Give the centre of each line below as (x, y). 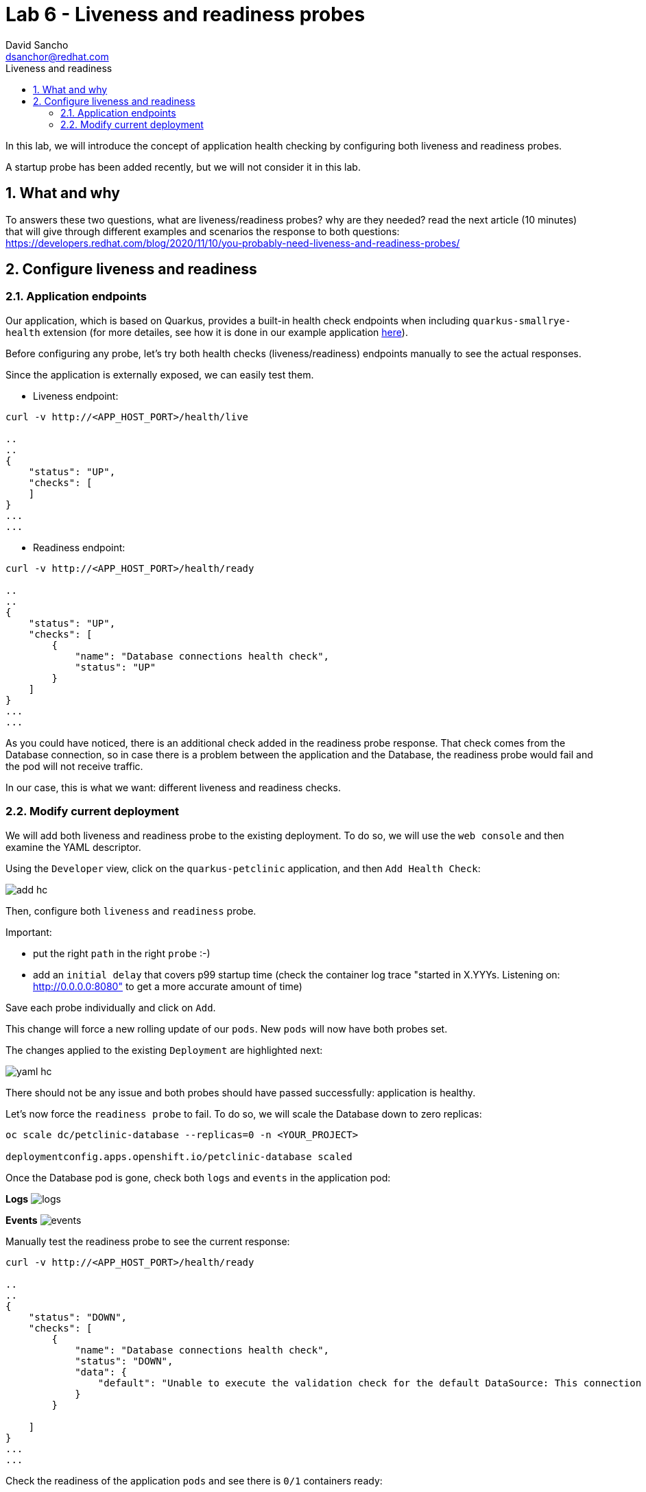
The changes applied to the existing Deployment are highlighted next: (164, 1050)
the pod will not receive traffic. (74, 766)
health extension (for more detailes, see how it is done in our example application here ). (207, 332)
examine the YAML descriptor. (73, 847)
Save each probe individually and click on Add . (111, 1007)
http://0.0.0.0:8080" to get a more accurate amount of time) (168, 986)
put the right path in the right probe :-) (122, 953)
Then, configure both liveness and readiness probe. (131, 911)
